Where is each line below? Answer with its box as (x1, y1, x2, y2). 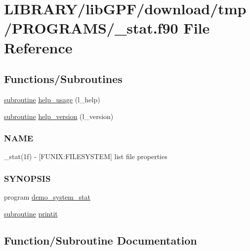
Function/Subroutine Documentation (4, 232, 197, 248)
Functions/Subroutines (4, 71, 123, 86)
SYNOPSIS (4, 172, 51, 184)
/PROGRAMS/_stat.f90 (4, 18, 178, 38)
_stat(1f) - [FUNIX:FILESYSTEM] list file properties (4, 151, 167, 162)
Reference (4, 37, 73, 57)
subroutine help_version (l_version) (4, 111, 114, 121)
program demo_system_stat (4, 192, 90, 202)
